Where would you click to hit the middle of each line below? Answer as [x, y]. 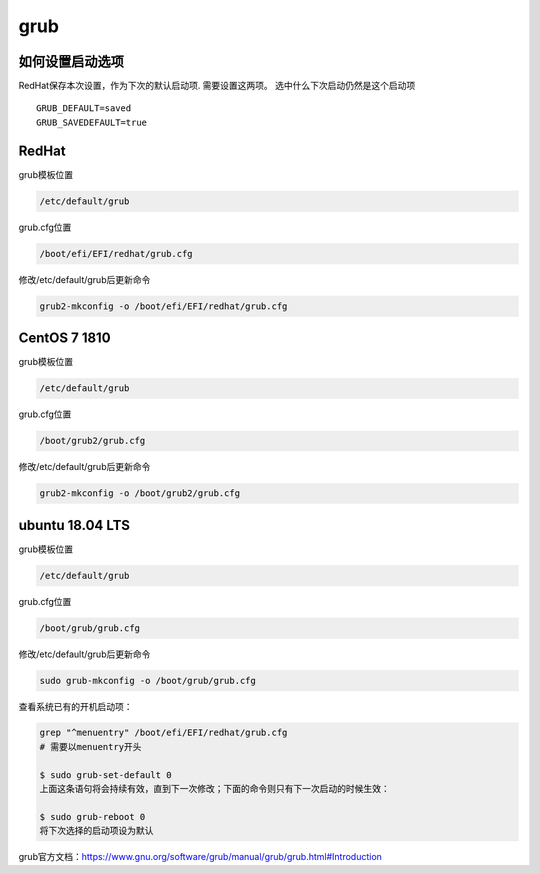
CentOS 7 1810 [64, 338]
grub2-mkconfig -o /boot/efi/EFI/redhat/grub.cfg [163, 306]
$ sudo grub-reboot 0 [92, 816]
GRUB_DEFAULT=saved [84, 108]
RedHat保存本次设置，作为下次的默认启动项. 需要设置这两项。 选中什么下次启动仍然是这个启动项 [217, 86]
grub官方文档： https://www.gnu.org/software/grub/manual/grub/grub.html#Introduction [200, 857]
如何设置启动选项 [71, 61]
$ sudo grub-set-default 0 [105, 774]
